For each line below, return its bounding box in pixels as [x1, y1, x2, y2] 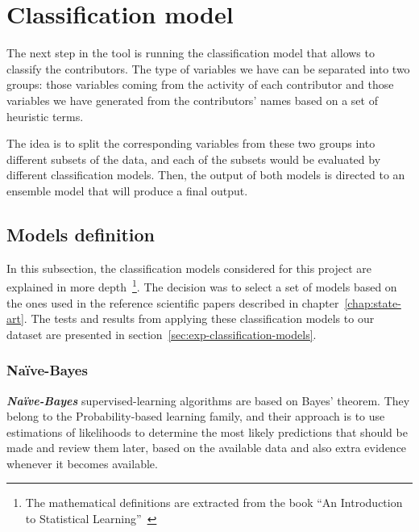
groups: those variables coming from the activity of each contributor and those [6, 76, 394, 93]
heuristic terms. [6, 107, 84, 124]
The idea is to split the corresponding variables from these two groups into [6, 135, 375, 152]
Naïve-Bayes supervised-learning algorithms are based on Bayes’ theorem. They [6, 392, 410, 408]
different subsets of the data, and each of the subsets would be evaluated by [6, 150, 381, 167]
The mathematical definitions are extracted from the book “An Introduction [25, 494, 403, 511]
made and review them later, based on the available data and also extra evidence [6, 439, 407, 456]
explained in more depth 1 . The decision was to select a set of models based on [6, 276, 397, 295]
